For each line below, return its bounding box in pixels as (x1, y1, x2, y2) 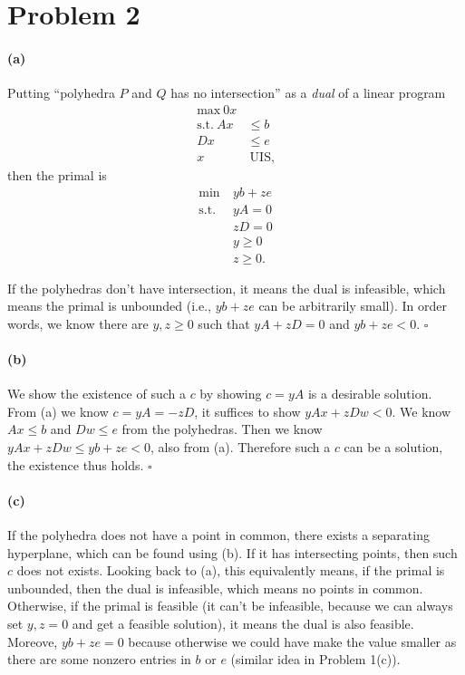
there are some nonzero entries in (7, 650, 191, 669)
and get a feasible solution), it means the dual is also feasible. (72, 613, 414, 632)
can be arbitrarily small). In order (258, 296, 447, 315)
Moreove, (7, 632, 58, 651)
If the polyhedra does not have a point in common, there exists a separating (7, 525, 430, 544)
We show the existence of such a (7, 384, 186, 403)
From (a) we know (7, 401, 109, 420)
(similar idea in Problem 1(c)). (230, 650, 401, 669)
